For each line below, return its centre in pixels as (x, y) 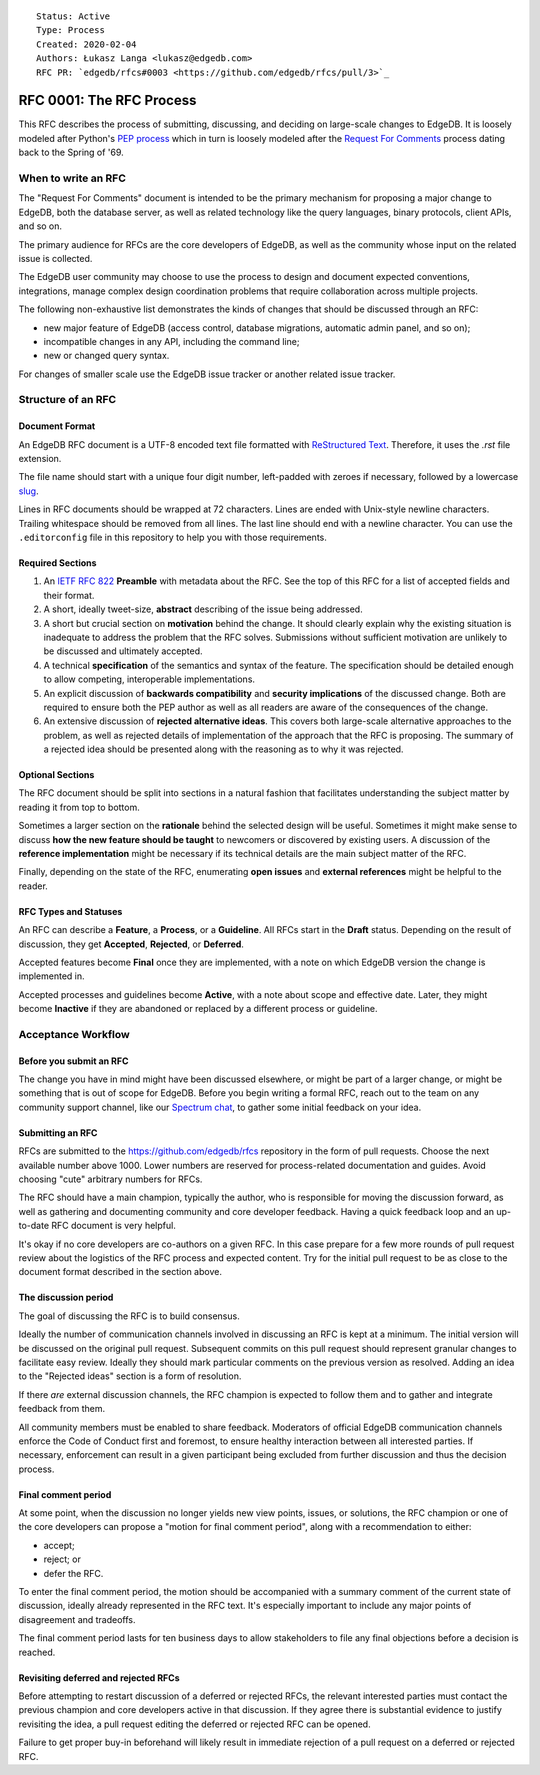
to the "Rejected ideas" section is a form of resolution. (130, 1376)
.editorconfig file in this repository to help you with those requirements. (172, 537)
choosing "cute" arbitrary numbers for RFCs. (110, 1179)
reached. (37, 1652)
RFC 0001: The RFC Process (107, 100)
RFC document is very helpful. (114, 1226)
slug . (28, 491)
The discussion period (66, 1297)
